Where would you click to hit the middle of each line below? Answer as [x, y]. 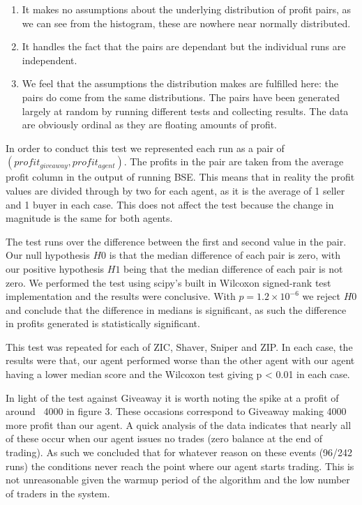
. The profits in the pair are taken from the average [234, 161]
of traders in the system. [58, 493]
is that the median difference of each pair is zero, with [225, 255]
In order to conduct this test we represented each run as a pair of [145, 148]
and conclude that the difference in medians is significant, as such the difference [176, 309]
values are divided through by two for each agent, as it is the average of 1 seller [175, 190]
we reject [321, 296]
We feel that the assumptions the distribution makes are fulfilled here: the [180, 83]
